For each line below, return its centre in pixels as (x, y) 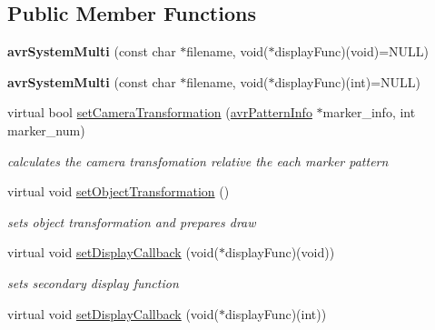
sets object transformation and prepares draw (132, 221)
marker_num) (46, 130)
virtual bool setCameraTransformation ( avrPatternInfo (160, 112)
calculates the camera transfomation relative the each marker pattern (198, 160)
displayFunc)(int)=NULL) (348, 81)
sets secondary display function (93, 282)
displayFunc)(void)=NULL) (352, 51)
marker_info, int (369, 112)
